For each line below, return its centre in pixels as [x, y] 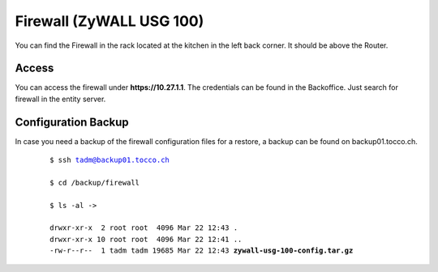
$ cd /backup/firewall [95, 183]
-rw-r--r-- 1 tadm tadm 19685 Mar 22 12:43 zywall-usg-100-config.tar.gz [202, 251]
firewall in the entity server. [60, 99]
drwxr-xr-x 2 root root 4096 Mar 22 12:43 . [144, 228]
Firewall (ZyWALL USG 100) [109, 21]
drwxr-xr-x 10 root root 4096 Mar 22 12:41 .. [146, 239]
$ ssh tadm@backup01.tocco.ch [110, 160]
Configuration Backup [72, 122]
